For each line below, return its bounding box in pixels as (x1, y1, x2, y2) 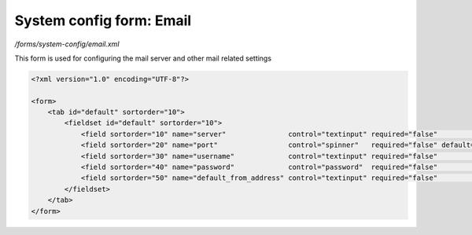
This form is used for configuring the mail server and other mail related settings (14, 53, 271, 63)
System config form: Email (14, 12, 192, 29)
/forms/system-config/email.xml (14, 39, 120, 49)
